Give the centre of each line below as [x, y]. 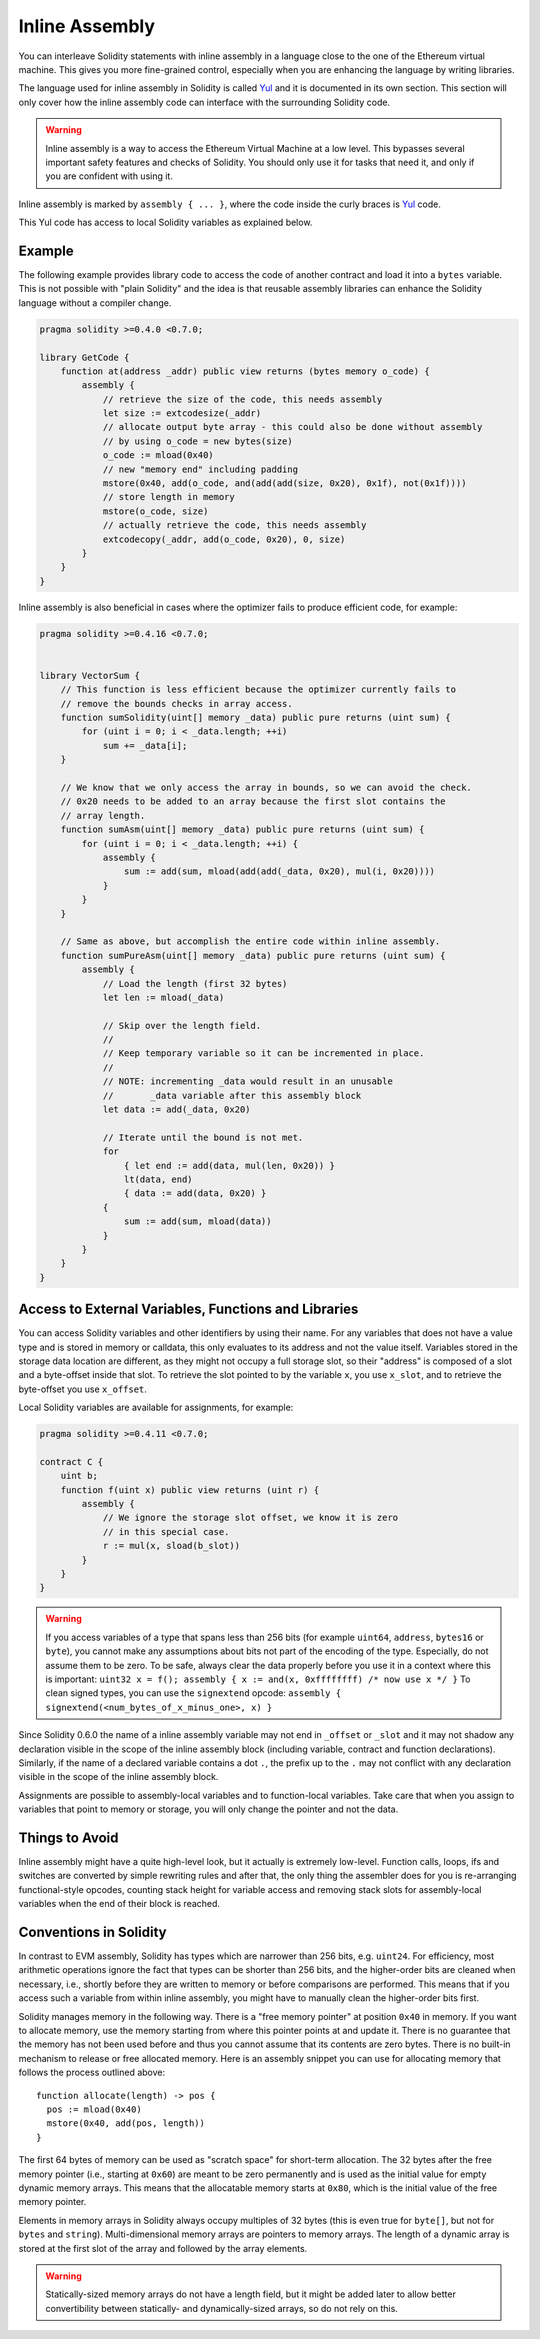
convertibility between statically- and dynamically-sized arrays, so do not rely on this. [222, 2308]
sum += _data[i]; [145, 745]
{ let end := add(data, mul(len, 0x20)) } [229, 1165]
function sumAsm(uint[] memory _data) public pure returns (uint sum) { [242, 829]
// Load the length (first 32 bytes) [195, 983]
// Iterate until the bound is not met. [203, 1137]
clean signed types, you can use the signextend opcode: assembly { [193, 1693]
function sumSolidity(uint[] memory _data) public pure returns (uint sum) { [256, 718]
